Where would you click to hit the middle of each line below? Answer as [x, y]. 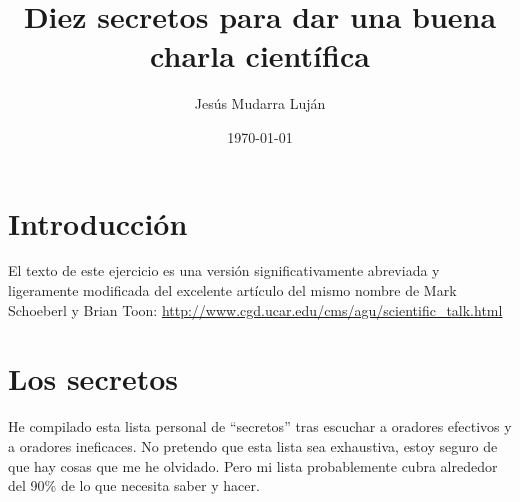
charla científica [260, 55]
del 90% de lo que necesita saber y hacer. [134, 485]
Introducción [98, 222]
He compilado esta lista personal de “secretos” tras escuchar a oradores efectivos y [260, 426]
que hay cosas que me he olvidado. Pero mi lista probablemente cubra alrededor [253, 465]
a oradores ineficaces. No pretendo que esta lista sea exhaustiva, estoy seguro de [253, 445]
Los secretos [93, 378]
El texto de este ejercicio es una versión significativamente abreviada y [224, 270]
